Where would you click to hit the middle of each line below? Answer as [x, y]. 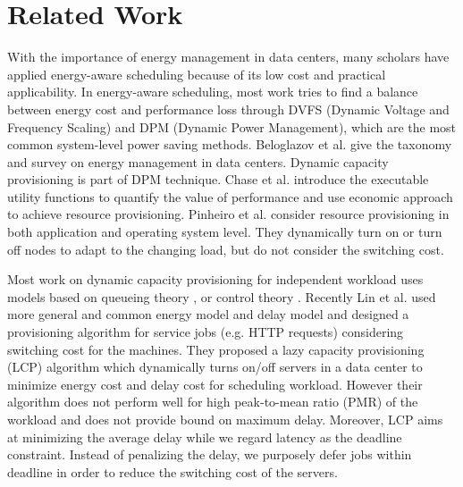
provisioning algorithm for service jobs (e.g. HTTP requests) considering [206, 332]
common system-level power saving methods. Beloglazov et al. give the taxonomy [230, 144]
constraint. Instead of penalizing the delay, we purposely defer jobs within [210, 454]
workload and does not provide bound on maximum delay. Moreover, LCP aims [225, 419]
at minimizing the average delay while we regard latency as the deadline [205, 437]
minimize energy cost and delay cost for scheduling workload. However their [215, 384]
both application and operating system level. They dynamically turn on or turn [225, 232]
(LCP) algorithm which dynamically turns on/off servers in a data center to [215, 367]
